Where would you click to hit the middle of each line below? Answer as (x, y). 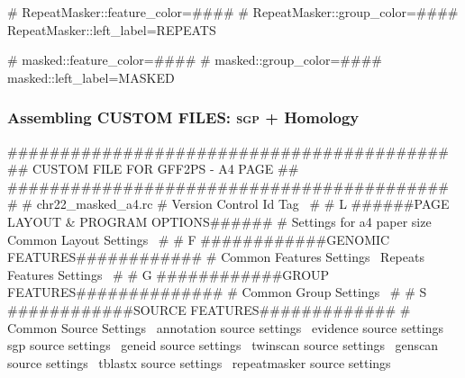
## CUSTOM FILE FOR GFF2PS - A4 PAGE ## (153, 169)
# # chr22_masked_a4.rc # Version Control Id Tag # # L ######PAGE (228, 204)
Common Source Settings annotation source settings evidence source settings (226, 327)
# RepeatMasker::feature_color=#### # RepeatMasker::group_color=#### (233, 12)
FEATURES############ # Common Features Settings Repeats (216, 257)
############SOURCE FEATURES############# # (209, 309)
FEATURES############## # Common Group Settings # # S (217, 292)
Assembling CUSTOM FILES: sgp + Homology (183, 117)
